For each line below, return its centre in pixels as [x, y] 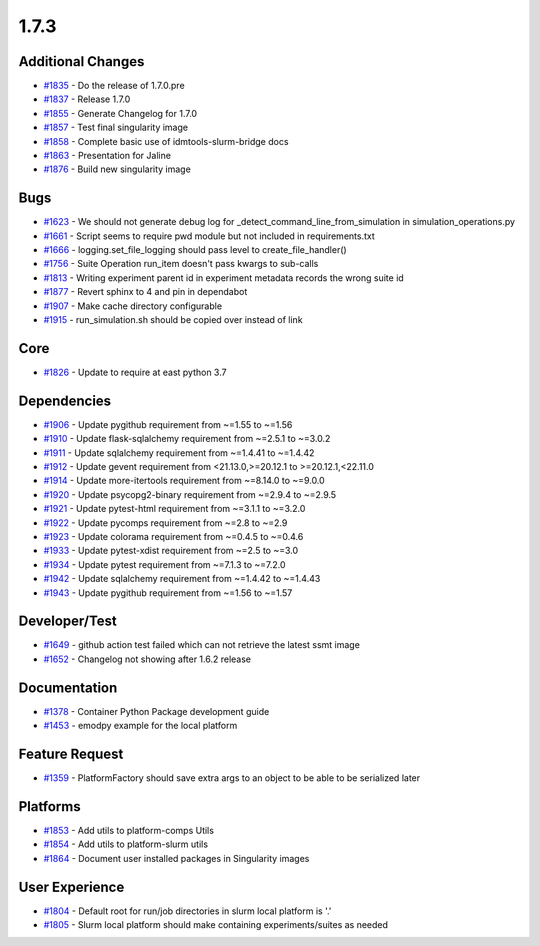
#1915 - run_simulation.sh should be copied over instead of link [173, 320]
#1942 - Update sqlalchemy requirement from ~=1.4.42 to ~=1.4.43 [182, 579]
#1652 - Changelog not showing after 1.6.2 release [147, 659]
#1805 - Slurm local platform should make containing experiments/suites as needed [216, 925]
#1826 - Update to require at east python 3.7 [135, 372]
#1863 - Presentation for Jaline [107, 156]
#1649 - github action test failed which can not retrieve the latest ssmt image [201, 645]
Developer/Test [67, 621]
